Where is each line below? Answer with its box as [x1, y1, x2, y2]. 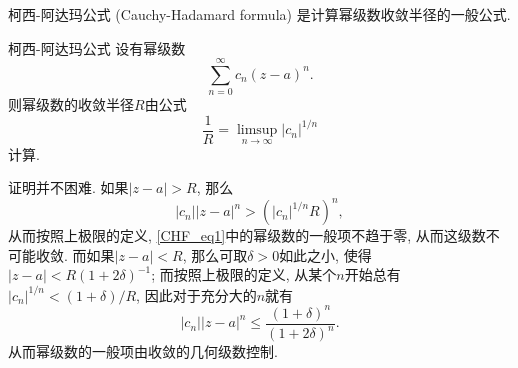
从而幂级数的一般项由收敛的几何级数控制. [8, 341, 278, 362]
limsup [236, 123, 278, 138]
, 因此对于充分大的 [136, 284, 257, 305]
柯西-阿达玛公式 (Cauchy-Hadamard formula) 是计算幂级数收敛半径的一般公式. [8, 4, 511, 24]
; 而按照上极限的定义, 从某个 [151, 264, 337, 285]
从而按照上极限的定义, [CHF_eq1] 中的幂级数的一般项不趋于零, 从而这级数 [8, 225, 486, 246]
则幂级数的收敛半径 [8, 94, 134, 115]
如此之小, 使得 [279, 244, 372, 265]
